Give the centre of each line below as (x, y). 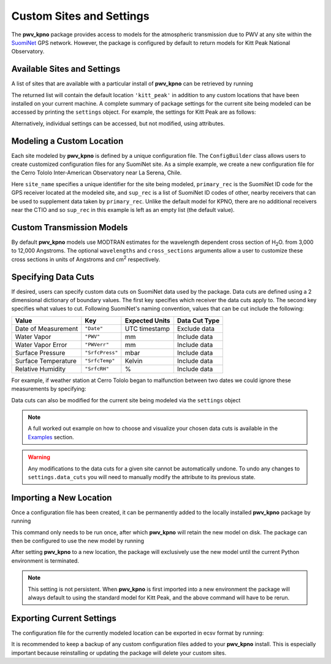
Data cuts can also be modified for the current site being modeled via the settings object (126, 400)
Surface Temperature (46, 361)
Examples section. (51, 437)
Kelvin (134, 361)
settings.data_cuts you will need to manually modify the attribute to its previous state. (142, 477)
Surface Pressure (40, 353)
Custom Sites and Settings (80, 16)
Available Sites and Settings (66, 69)
